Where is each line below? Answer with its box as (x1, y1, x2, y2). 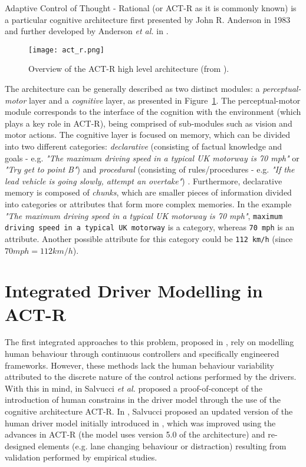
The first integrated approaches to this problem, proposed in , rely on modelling (5, 336, 294, 348)
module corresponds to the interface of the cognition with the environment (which (5, 105, 301, 118)
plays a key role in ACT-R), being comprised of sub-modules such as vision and (5, 117, 292, 129)
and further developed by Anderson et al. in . (5, 25, 169, 37)
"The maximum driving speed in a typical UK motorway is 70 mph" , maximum (5, 209, 283, 221)
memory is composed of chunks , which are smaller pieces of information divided (5, 186, 292, 198)
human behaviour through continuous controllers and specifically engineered (5, 347, 279, 360)
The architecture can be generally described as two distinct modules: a (5, 82, 260, 95)
